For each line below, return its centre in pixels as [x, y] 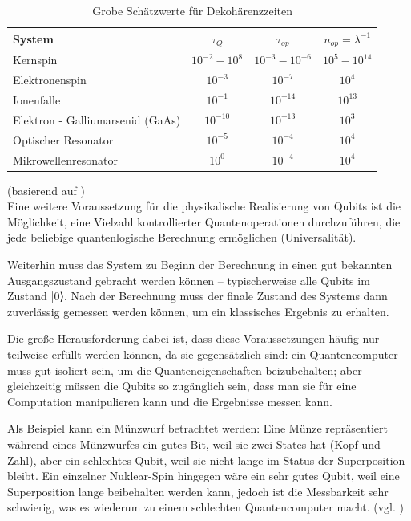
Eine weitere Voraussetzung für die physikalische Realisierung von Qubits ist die [204, 206]
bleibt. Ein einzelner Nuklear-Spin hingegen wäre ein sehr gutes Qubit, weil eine [203, 476]
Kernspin [35, 60]
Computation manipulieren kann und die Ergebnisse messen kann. [170, 401]
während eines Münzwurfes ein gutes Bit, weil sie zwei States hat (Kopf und [194, 444]
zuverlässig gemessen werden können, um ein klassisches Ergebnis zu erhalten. [198, 311]
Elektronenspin [50, 80]
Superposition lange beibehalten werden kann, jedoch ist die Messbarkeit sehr [198, 491]
